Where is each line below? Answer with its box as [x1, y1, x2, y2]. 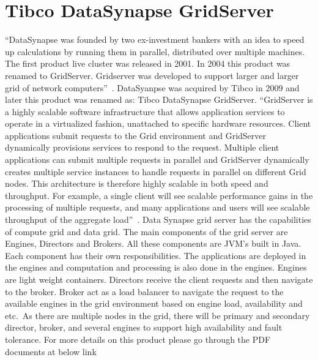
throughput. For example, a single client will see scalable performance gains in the [5, 189, 313, 201]
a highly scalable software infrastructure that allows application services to [5, 105, 285, 118]
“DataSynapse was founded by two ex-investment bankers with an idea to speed [5, 33, 305, 46]
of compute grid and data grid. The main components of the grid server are [5, 225, 288, 238]
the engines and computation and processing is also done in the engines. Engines [5, 261, 307, 274]
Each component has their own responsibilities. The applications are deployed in [5, 249, 306, 261]
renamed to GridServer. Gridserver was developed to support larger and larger [5, 69, 299, 81]
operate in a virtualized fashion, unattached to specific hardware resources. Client [5, 117, 311, 130]
